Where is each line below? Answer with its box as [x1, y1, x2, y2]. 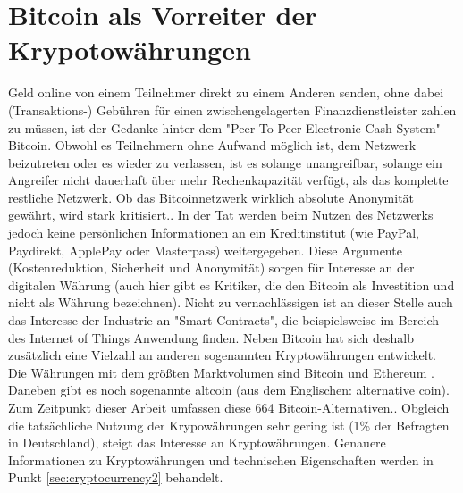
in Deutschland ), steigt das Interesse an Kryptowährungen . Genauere [8, 433, 386, 452]
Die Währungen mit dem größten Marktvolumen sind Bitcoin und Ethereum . [8, 363, 434, 381]
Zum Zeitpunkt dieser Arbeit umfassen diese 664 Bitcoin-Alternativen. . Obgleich [8, 398, 450, 416]
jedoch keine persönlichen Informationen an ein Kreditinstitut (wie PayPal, [8, 223, 419, 242]
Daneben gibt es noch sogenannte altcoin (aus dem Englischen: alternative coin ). [8, 380, 450, 399]
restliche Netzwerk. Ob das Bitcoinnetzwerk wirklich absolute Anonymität [8, 188, 415, 206]
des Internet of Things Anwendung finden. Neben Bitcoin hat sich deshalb [8, 328, 415, 347]
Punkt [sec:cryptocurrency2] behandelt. [8, 468, 223, 487]
